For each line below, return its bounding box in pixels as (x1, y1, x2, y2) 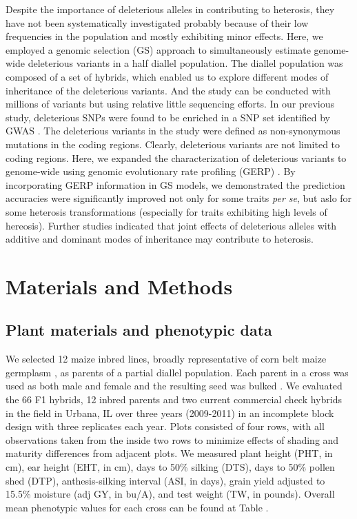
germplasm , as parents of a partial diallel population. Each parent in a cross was (6, 365, 349, 379)
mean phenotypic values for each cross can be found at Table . (6, 500, 269, 514)
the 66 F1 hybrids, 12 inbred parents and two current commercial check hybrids (6, 392, 342, 407)
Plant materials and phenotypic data (6, 319, 272, 340)
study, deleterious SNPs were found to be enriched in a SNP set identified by (6, 110, 331, 124)
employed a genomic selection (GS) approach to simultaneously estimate (6, 42, 311, 57)
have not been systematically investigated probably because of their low (6, 15, 309, 30)
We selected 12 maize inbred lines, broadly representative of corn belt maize (6, 352, 327, 366)
